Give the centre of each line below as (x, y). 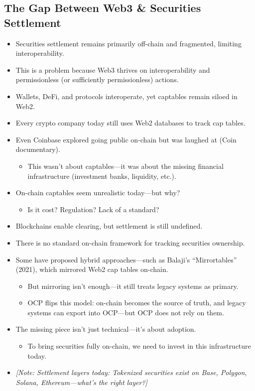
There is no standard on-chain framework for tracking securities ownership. (130, 242)
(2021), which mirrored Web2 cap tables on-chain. (92, 269)
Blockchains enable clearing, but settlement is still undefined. (109, 226)
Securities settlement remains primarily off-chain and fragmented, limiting (128, 43)
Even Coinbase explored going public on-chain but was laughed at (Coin (126, 139)
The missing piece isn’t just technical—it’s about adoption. (106, 329)
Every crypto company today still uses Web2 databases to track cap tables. (130, 123)
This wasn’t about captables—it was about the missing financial (126, 166)
